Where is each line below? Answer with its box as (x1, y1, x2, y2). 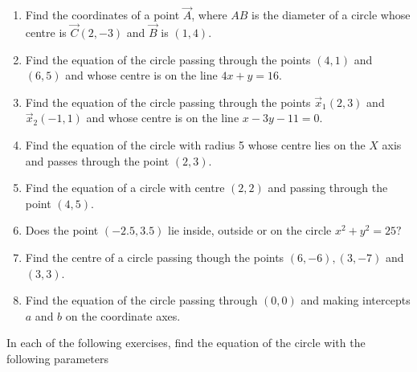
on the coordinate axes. (65, 307, 181, 324)
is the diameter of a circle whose (251, 6, 411, 23)
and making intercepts (300, 292, 411, 309)
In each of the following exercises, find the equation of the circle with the (6, 334, 366, 351)
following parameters (6, 350, 108, 366)
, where (191, 6, 227, 23)
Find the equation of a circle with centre (25, 179, 225, 196)
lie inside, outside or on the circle (168, 222, 332, 239)
